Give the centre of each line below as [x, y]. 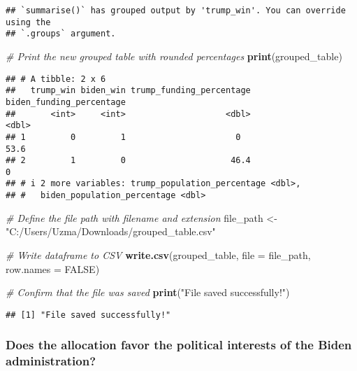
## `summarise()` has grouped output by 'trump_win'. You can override [176, 10]
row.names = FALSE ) [53, 268]
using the [28, 22]
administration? [51, 361]
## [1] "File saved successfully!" [88, 315]
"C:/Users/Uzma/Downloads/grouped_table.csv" [111, 231]
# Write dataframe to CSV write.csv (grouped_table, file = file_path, [158, 254]
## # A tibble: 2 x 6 [56, 79]
